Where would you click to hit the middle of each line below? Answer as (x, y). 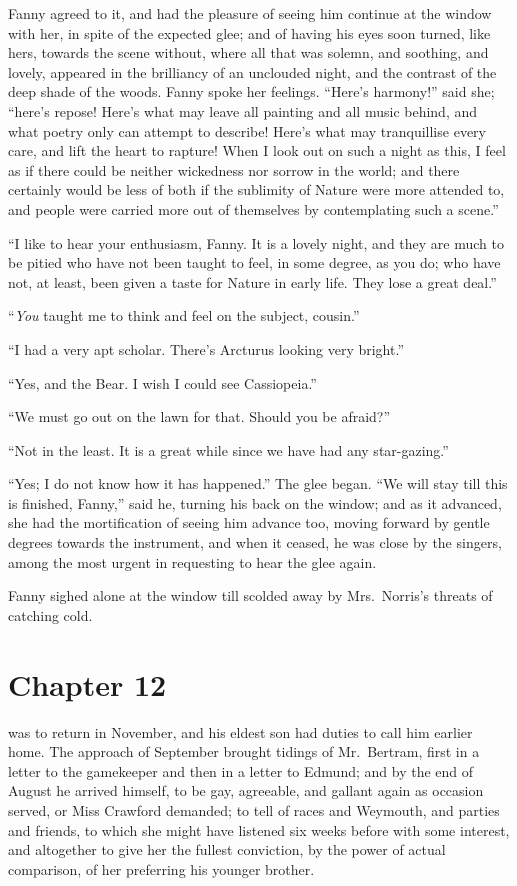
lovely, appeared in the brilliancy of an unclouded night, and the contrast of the (252, 71)
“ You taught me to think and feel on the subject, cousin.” (184, 315)
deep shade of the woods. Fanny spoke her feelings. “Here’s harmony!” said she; (251, 91)
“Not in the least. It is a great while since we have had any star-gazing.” (228, 449)
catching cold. (50, 614)
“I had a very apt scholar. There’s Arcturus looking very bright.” (206, 348)
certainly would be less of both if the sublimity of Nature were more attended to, (256, 189)
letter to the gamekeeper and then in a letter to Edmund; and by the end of (241, 770)
